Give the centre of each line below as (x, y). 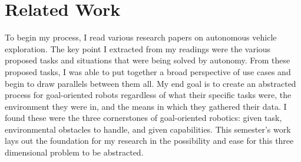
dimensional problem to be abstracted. (74, 152)
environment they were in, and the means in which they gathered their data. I (146, 106)
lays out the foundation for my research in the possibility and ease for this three (149, 141)
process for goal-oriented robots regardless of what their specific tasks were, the (148, 95)
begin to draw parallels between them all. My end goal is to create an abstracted (150, 83)
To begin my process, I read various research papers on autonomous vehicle (141, 37)
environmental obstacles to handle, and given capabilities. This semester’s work (148, 129)
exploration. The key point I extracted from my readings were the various (138, 48)
